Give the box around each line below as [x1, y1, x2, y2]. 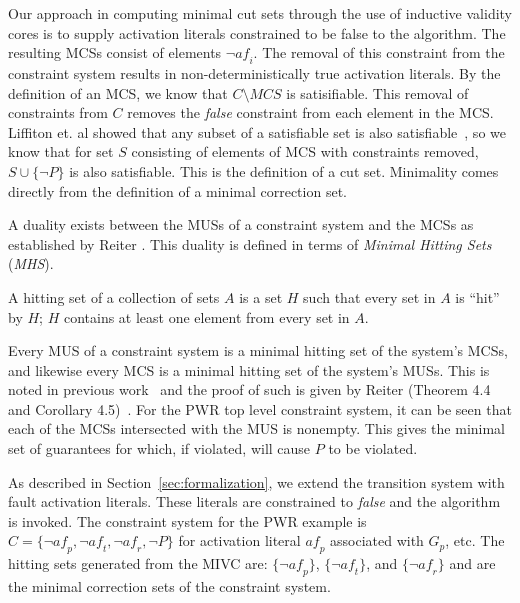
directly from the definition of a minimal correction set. [8, 180, 347, 201]
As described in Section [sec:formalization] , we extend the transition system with [8, 471, 505, 492]
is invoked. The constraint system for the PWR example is [8, 510, 367, 531]
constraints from [8, 102, 108, 123]
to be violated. [328, 438, 418, 459]
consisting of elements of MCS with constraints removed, [131, 141, 479, 162]
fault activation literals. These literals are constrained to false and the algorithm [8, 491, 501, 512]
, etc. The [445, 530, 505, 551]
